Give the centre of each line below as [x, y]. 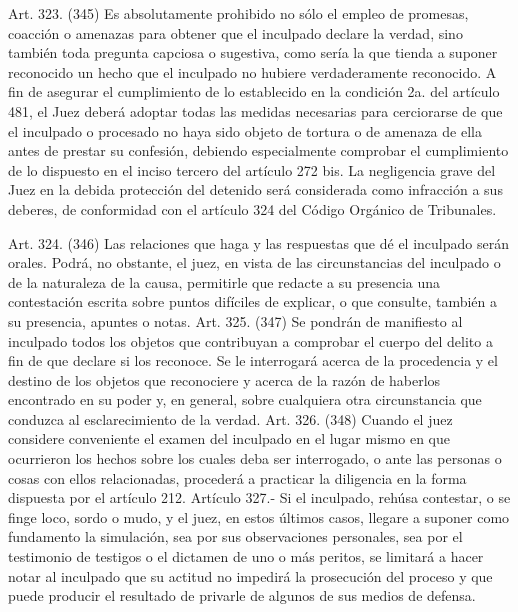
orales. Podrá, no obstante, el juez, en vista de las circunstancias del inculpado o [254, 262]
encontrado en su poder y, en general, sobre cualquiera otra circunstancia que [245, 399]
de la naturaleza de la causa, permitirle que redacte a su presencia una [224, 281]
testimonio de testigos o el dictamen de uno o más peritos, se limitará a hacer [246, 556]
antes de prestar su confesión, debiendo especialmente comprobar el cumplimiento [258, 150]
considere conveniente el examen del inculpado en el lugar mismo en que [229, 438]
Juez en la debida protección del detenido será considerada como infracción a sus [255, 189]
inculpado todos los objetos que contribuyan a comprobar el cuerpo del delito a [250, 340]
